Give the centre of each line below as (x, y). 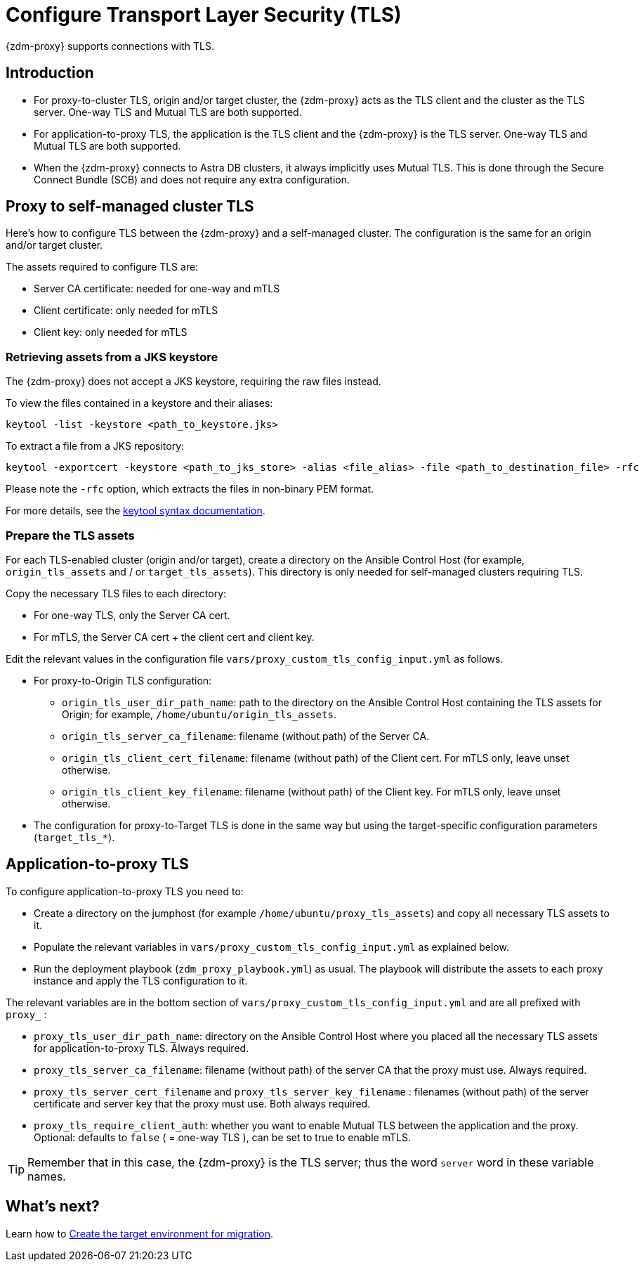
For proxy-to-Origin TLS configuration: (123, 680)
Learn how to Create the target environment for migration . (139, 1233)
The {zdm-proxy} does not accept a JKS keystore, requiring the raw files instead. (193, 382)
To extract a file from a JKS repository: (95, 446)
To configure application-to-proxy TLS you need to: (125, 891)
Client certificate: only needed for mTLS (126, 311)
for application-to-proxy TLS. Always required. (142, 1048)
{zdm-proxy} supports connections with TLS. (110, 46)
